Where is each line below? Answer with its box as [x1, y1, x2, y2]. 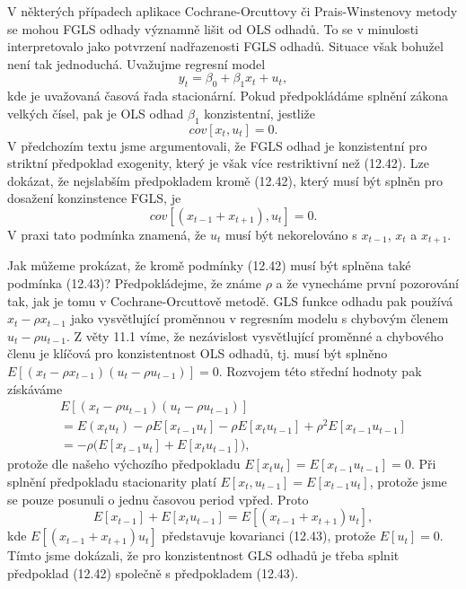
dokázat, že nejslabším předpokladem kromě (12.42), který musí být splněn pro [7, 171, 444, 189]
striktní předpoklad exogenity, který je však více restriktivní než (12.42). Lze [7, 154, 430, 172]
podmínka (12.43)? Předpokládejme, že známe [7, 273, 261, 292]
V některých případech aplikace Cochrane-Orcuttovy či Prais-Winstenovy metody [7, 2, 458, 20]
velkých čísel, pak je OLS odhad [7, 103, 184, 122]
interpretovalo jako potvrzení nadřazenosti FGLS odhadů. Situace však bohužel [7, 37, 444, 56]
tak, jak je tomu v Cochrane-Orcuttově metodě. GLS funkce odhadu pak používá [7, 291, 453, 310]
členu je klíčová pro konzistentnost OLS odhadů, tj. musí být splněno [7, 344, 388, 363]
